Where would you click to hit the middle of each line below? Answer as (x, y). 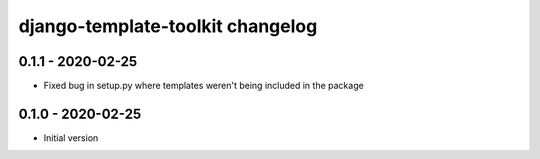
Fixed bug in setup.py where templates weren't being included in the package (203, 86)
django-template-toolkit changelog (168, 26)
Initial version (71, 137)
